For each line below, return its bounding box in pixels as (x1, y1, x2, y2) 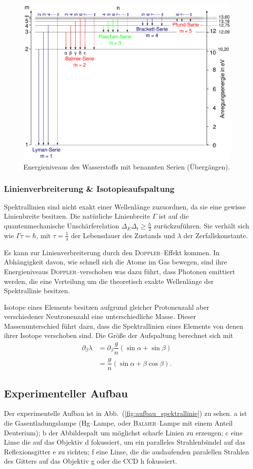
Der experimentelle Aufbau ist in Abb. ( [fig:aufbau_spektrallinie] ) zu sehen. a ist (4, 408, 247, 418)
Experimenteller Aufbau (4, 385, 128, 400)
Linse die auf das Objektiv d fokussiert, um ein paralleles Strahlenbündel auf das (4, 437, 246, 447)
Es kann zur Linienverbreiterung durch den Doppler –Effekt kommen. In (4, 247, 220, 257)
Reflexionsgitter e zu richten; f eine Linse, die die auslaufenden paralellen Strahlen (4, 446, 249, 456)
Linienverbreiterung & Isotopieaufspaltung (4, 182, 175, 194)
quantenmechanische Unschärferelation (4, 221, 119, 231)
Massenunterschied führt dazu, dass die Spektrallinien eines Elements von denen (4, 320, 243, 331)
